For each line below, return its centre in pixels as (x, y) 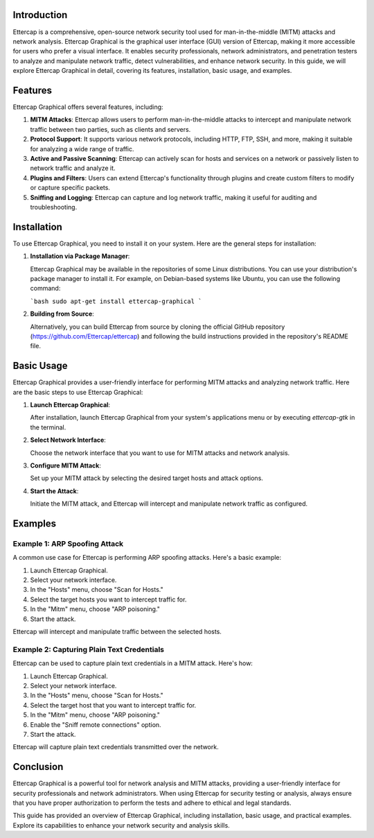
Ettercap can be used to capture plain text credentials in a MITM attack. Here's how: (133, 663)
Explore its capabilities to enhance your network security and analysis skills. (121, 825)
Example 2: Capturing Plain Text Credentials (89, 649)
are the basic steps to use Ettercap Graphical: (78, 392)
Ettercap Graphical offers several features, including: (88, 107)
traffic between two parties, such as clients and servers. (110, 129)
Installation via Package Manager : (80, 256)
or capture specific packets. (70, 188)
